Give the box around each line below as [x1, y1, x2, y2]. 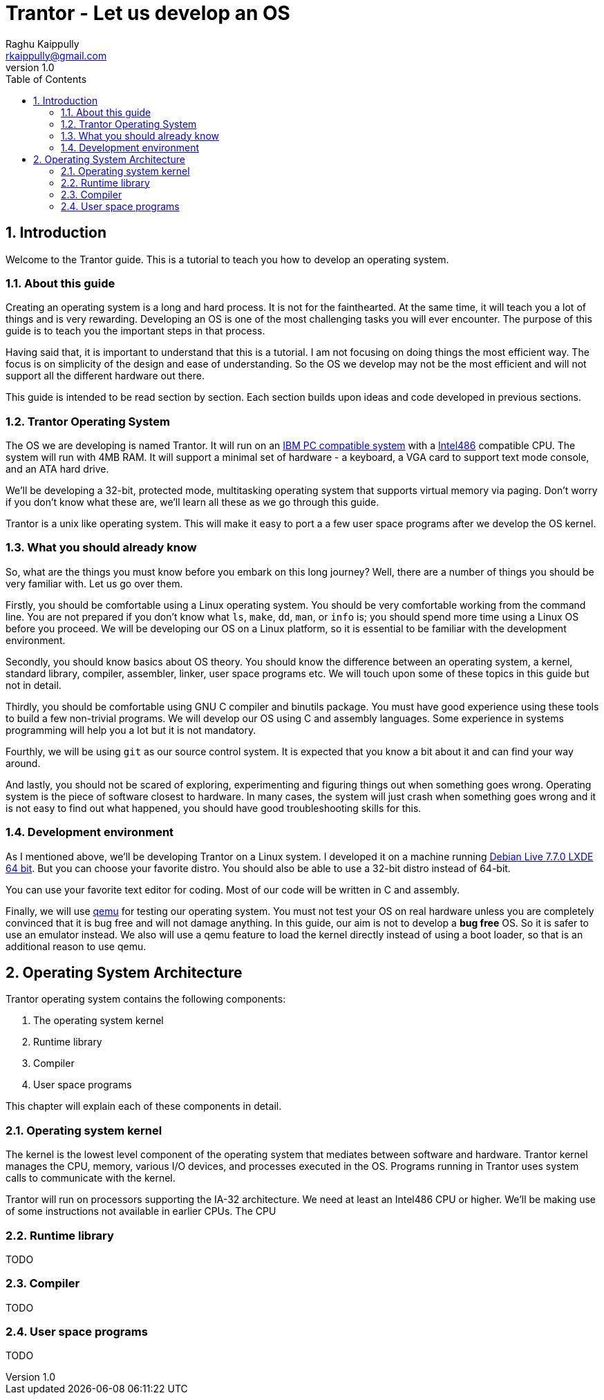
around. [6, 757, 41, 769]
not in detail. [6, 679, 62, 691]
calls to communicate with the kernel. [6, 1172, 176, 1184]
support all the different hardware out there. [6, 370, 205, 382]
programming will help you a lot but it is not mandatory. [6, 723, 256, 736]
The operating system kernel [33, 1014, 164, 1027]
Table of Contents [6, 73, 87, 85]
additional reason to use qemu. [6, 940, 147, 952]
